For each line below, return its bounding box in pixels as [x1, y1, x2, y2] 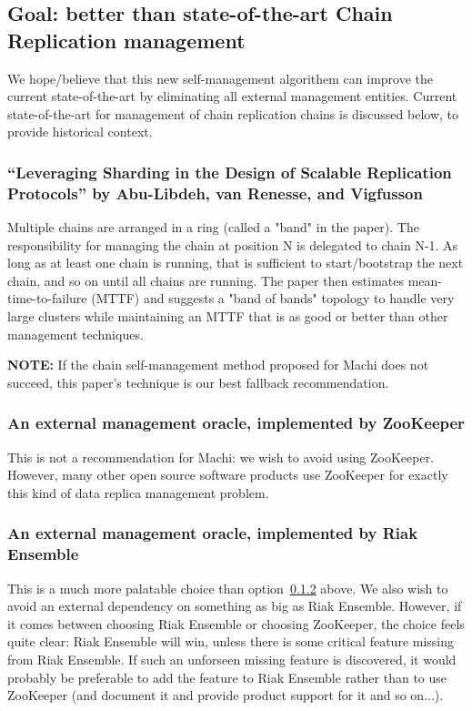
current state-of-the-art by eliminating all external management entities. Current [7, 86, 457, 106]
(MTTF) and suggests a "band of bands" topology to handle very [91, 289, 455, 308]
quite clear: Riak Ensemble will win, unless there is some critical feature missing [7, 632, 455, 651]
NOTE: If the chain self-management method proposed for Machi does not [7, 355, 429, 374]
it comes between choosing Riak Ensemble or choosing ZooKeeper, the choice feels [7, 614, 465, 633]
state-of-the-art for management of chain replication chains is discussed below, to [7, 104, 458, 123]
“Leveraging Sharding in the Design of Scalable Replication [7, 160, 452, 183]
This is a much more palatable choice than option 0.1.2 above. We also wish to [7, 578, 448, 597]
